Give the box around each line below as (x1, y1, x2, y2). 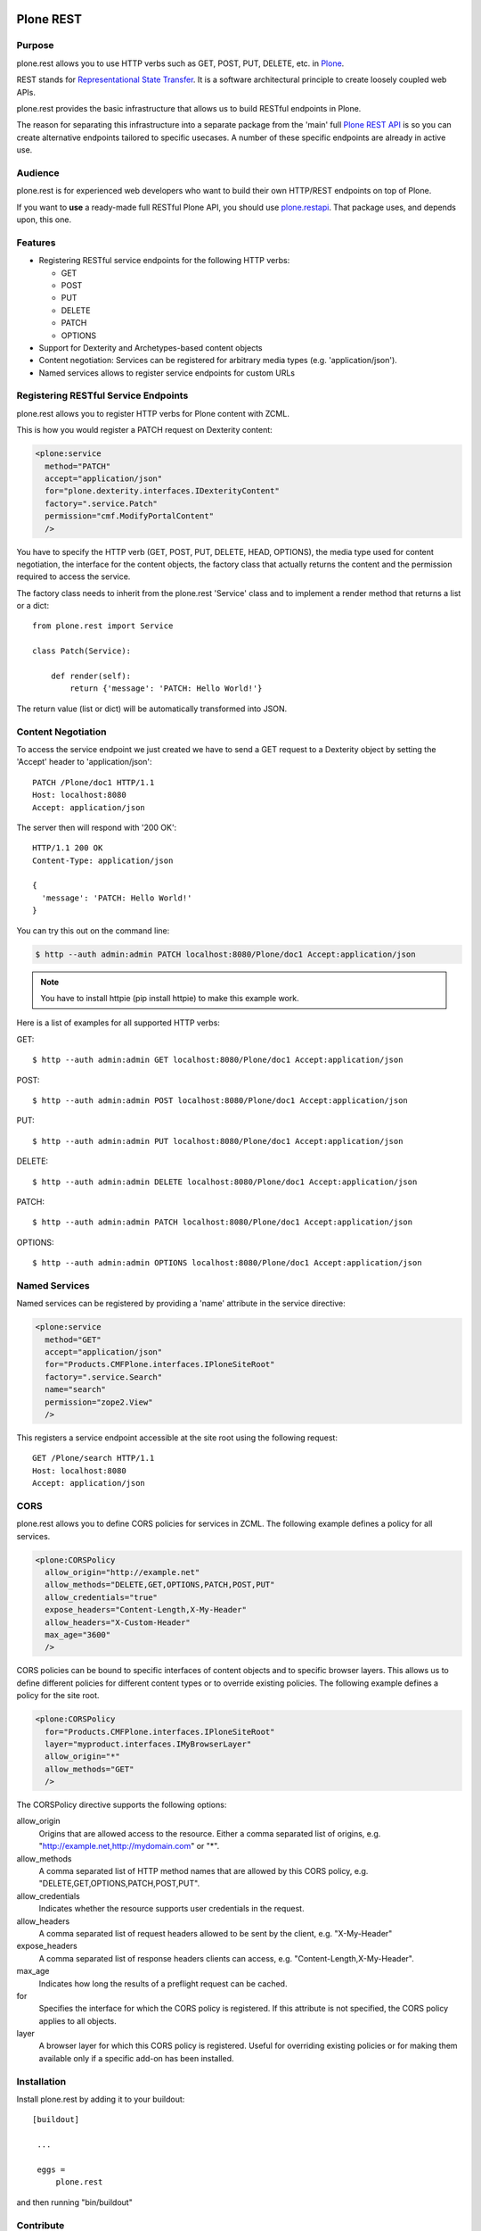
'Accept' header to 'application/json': (16, 757, 152, 767)
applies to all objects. (38, 2015, 118, 2026)
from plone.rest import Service (32, 621, 174, 631)
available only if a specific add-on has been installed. (38, 2053, 235, 2063)
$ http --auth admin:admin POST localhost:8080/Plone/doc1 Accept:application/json (32, 1095, 409, 1106)
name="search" (45, 1384, 107, 1395)
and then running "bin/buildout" (16, 2196, 133, 2208)
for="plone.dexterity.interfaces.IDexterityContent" (45, 486, 280, 496)
